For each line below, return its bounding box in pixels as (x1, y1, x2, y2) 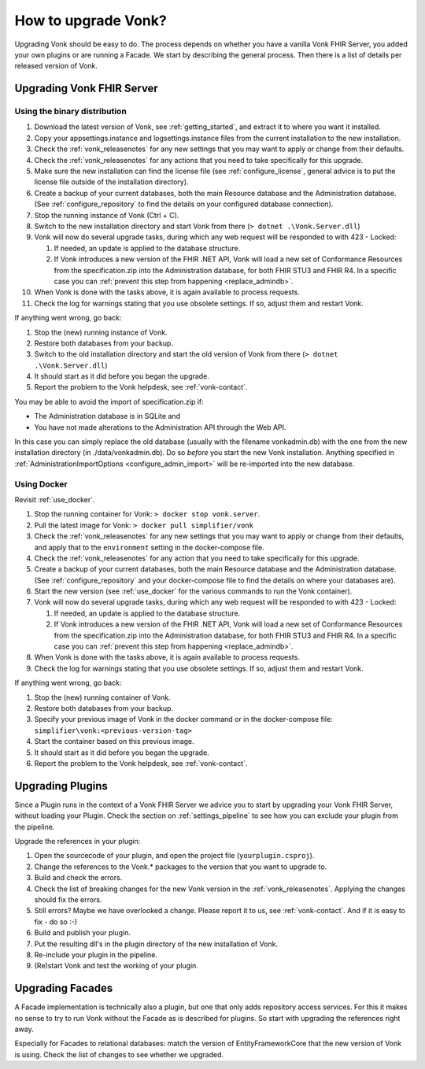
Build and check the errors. (34, 873, 123, 882)
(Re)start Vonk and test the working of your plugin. (34, 961, 198, 971)
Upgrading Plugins (14, 779, 108, 793)
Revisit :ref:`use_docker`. (14, 494, 95, 504)
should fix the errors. (34, 894, 102, 904)
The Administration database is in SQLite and (34, 412, 181, 421)
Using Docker (14, 479, 68, 490)
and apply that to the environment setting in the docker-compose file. (34, 542, 264, 552)
